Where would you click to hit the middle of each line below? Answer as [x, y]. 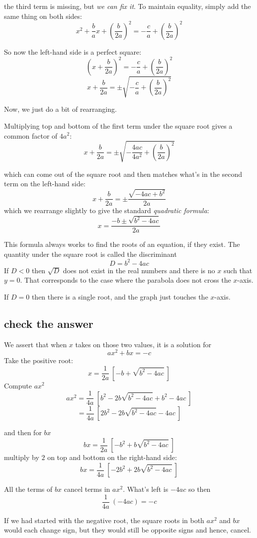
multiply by [22, 457]
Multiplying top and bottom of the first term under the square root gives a [118, 125]
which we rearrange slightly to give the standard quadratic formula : [107, 210]
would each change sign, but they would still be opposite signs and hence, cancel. [128, 530]
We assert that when [36, 344]
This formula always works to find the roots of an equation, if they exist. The [122, 244]
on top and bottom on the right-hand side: [112, 457]
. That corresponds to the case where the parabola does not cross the [126, 280]
